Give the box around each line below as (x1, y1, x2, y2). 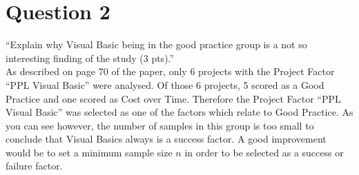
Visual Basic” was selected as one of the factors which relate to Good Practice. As (6, 105, 353, 119)
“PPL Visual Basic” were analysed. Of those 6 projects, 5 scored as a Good (6, 77, 324, 92)
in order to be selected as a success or (184, 145, 344, 159)
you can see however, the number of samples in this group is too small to (6, 118, 314, 132)
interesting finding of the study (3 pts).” (6, 50, 175, 65)
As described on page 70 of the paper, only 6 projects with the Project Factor (6, 64, 335, 79)
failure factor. (6, 158, 63, 173)
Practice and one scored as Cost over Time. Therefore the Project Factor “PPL (6, 91, 341, 105)
